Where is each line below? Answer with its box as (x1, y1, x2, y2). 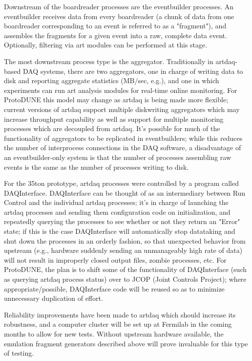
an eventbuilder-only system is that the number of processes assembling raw (4, 152, 231, 162)
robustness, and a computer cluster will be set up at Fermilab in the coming (4, 319, 232, 329)
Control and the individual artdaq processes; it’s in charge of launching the (4, 197, 229, 207)
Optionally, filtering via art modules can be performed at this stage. (4, 40, 208, 50)
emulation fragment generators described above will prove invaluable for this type (4, 338, 248, 348)
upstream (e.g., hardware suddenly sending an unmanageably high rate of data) (4, 245, 243, 255)
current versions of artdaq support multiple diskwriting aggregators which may (4, 104, 240, 114)
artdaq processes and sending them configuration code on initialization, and (4, 206, 231, 217)
